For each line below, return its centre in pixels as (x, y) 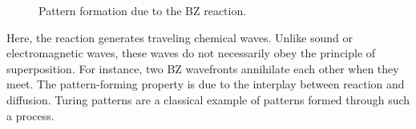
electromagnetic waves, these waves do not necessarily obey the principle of (191, 53)
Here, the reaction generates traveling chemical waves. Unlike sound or (180, 37)
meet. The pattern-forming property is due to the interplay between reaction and (206, 84)
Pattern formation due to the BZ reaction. (143, 10)
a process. (30, 115)
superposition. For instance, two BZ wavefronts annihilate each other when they (203, 68)
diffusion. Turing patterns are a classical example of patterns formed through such (208, 99)
